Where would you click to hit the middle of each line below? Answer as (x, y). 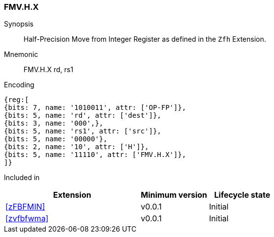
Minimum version (174, 195)
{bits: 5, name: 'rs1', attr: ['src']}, (83, 131)
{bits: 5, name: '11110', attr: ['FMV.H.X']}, (95, 155)
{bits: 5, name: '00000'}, (56, 139)
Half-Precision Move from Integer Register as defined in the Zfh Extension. (145, 39)
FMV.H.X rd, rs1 (49, 70)
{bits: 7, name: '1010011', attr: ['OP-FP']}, (95, 108)
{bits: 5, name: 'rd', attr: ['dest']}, (83, 116)
